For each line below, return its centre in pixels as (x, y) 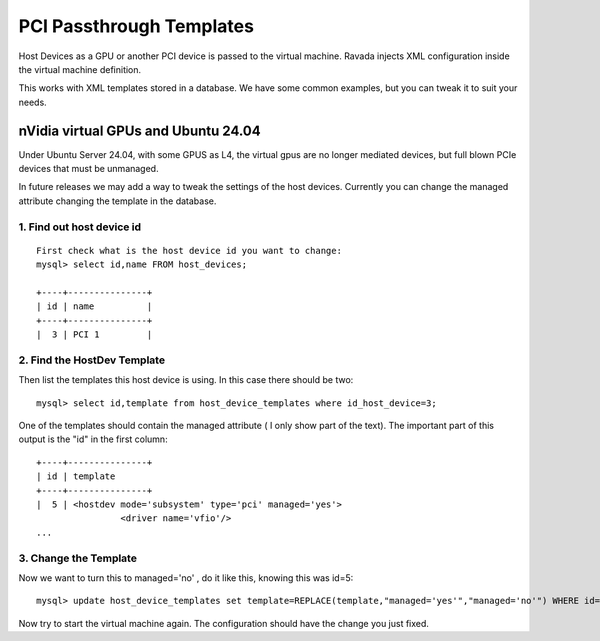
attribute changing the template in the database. (117, 201)
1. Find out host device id (80, 227)
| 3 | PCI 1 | (94, 334)
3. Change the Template (77, 558)
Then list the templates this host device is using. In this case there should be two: (186, 380)
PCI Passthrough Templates (136, 26)
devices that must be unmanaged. (88, 169)
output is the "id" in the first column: (93, 439)
